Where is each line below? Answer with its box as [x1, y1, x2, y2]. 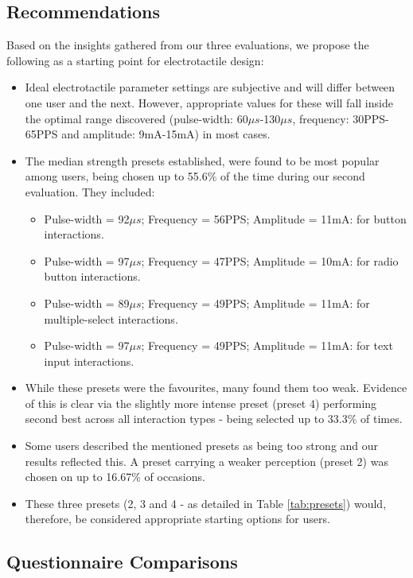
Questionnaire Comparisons [6, 549, 238, 574]
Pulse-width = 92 [44, 210, 130, 227]
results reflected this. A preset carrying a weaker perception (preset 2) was [25, 452, 388, 469]
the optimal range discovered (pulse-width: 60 [25, 110, 248, 126]
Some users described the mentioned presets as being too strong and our [25, 437, 379, 454]
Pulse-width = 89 [44, 294, 130, 311]
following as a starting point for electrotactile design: [6, 52, 264, 68]
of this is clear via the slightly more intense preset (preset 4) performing [25, 394, 377, 411]
